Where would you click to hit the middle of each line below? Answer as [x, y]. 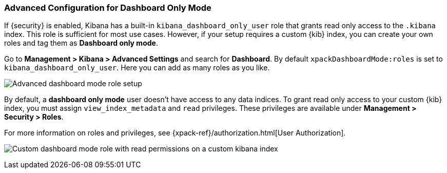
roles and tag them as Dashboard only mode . [81, 43]
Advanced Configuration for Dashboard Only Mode [108, 8]
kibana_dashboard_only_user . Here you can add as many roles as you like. [137, 68]
